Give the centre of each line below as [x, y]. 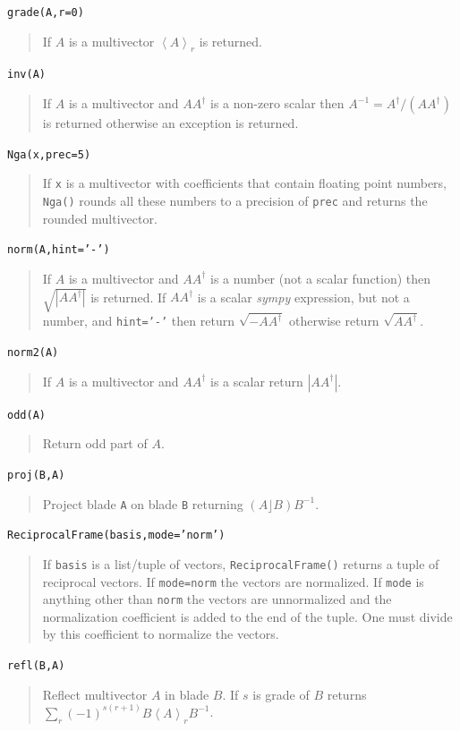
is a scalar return [257, 381]
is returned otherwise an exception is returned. [170, 123]
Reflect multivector [95, 694]
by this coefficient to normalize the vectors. [161, 634]
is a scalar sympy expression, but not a [303, 297]
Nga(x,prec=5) [49, 154]
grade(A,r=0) [46, 13]
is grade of [281, 694]
